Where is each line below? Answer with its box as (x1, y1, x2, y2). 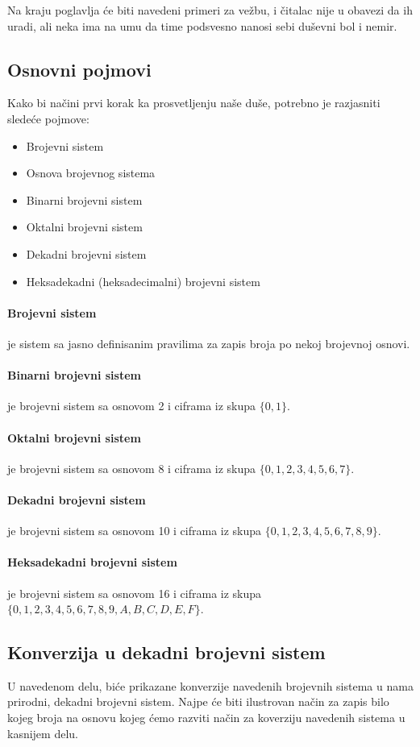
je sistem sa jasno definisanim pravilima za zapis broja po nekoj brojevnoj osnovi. (7, 334, 410, 351)
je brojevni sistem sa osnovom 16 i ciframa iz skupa (7, 584, 262, 601)
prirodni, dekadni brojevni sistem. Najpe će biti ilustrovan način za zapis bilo (7, 693, 389, 710)
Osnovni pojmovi (7, 56, 152, 81)
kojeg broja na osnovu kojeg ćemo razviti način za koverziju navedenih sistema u (7, 709, 405, 726)
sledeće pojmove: (7, 110, 89, 127)
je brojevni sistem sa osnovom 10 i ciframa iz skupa (7, 522, 262, 539)
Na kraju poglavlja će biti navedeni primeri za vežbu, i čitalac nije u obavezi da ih (7, 2, 413, 18)
